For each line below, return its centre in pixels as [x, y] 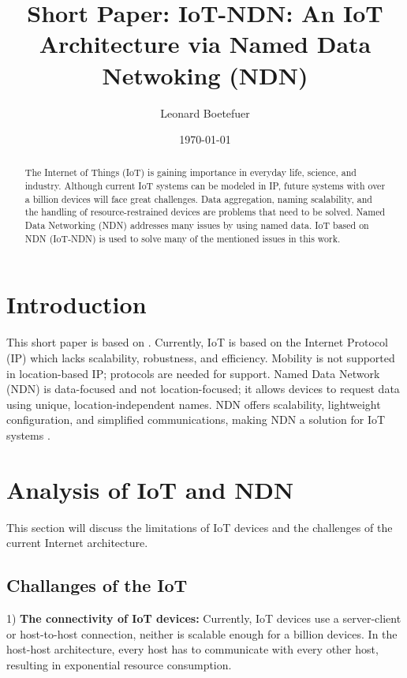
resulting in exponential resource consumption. [119, 664]
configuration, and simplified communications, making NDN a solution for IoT [196, 420]
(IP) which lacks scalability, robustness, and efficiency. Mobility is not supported [201, 357]
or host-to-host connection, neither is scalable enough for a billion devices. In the [202, 633]
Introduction [77, 304]
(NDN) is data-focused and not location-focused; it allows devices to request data [203, 389]
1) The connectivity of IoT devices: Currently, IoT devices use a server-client [204, 618]
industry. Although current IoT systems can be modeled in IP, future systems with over [205, 186]
